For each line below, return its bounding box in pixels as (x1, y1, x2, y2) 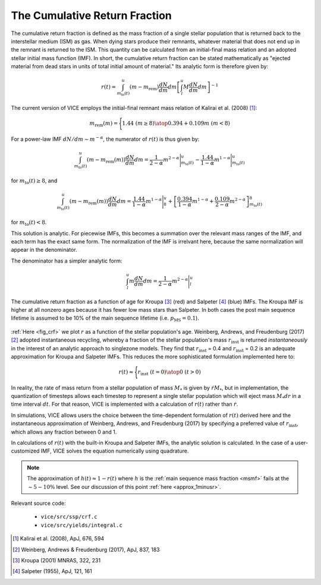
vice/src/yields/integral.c (40, 521, 123, 529)
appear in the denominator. (11, 246, 77, 254)
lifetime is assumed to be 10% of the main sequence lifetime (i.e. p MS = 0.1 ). (11, 315, 199, 323)
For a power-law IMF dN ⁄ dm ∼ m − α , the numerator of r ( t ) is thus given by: (11, 135, 200, 143)
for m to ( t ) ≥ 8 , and (11, 177, 58, 185)
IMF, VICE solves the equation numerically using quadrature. (40, 447, 189, 454)
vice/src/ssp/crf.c (40, 514, 97, 520)
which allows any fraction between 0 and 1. (11, 428, 117, 435)
